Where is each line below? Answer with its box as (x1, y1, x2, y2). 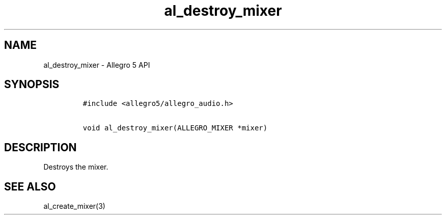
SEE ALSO (4, 180, 56, 193)
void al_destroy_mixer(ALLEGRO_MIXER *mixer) (82, 124, 268, 132)
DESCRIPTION (4, 141, 77, 154)
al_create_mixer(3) (43, 202, 105, 211)
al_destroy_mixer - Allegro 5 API (43, 60, 150, 69)
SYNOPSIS (4, 78, 60, 91)
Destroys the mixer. (43, 162, 108, 172)
